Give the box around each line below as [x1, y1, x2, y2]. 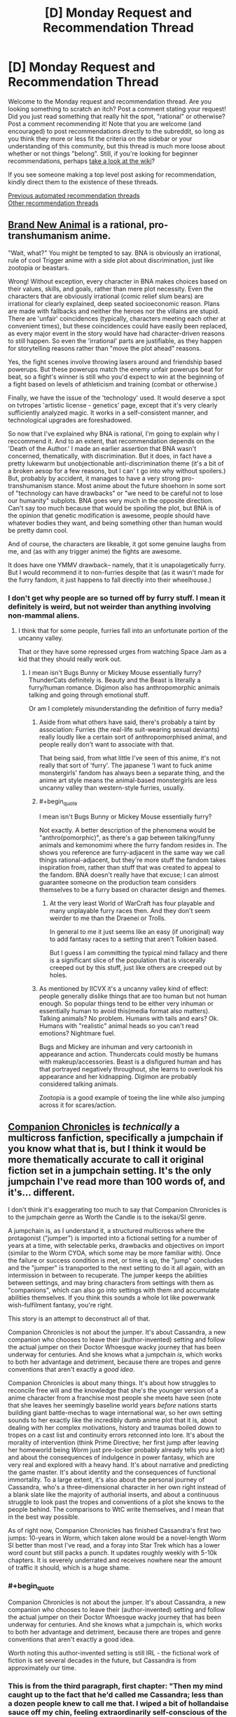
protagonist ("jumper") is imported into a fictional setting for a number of [8, 1234, 218, 1242]
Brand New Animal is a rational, [8, 219, 147, 231]
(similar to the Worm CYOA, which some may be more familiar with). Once [8, 1249, 221, 1257]
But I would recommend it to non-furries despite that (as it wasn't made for [8, 568, 224, 576]
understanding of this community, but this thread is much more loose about [8, 141, 225, 150]
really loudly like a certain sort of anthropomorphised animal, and [39, 733, 227, 742]
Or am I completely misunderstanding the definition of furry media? [28, 704, 223, 713]
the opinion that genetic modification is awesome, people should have [8, 511, 210, 520]
